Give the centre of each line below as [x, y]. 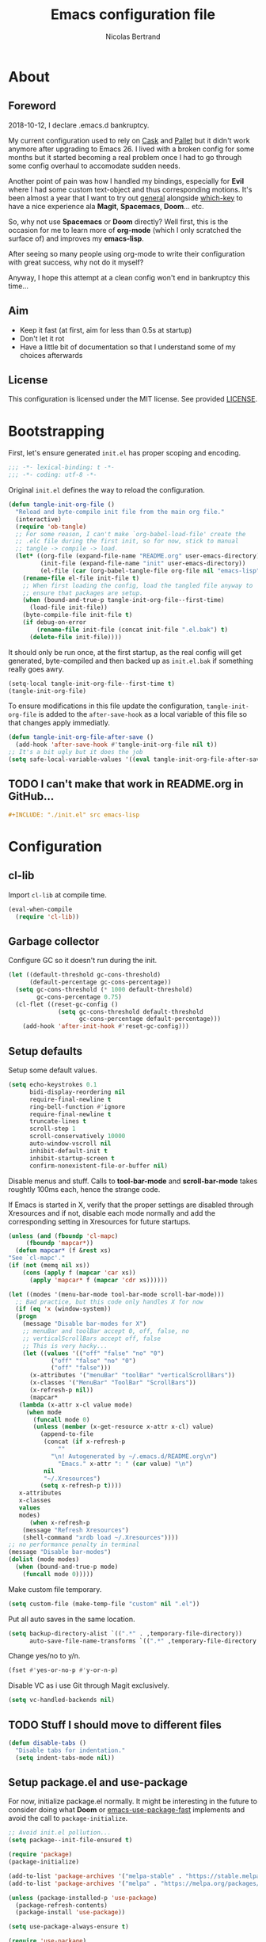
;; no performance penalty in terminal [74, 1545]
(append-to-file [66, 1434]
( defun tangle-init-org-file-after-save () [81, 737]
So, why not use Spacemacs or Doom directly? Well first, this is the [118, 221]
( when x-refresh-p [59, 1522]
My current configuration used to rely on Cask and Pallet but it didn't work [129, 140]
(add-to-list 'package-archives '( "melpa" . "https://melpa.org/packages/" [136, 1883]
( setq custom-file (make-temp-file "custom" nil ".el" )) [104, 1604]
